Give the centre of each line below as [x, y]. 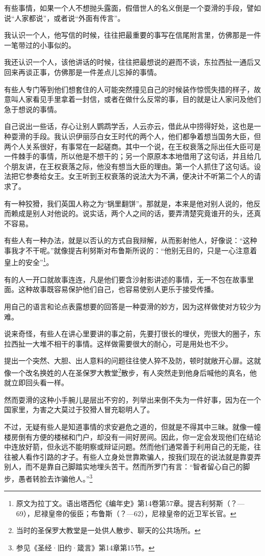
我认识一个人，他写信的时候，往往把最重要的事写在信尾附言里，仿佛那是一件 [132, 35]
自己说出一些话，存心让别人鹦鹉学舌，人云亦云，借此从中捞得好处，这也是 [129, 126]
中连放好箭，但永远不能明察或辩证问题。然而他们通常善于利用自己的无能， [129, 447]
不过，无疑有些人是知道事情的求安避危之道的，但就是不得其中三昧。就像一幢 [132, 426]
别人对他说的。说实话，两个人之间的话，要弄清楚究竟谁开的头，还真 [147, 213]
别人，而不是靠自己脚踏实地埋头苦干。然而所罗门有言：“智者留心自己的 [124, 467]
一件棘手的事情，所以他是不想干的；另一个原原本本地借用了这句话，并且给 [129, 156]
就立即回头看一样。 [36, 382]
